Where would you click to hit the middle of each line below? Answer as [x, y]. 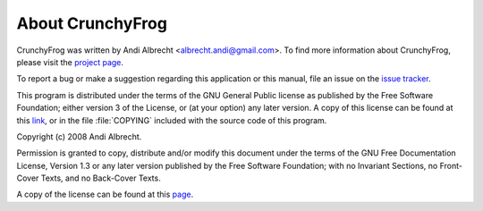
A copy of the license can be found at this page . [105, 194]
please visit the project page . [70, 62]
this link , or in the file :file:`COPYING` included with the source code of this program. [172, 120]
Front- [451, 165]
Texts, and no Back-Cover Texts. [101, 178]
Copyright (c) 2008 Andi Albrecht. [79, 136]
